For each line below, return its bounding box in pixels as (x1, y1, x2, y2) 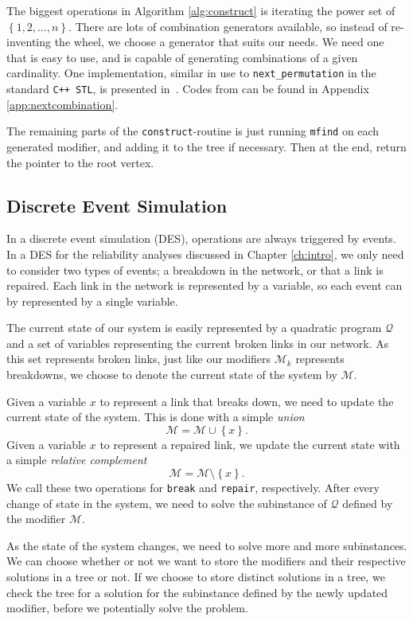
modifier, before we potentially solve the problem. (6, 600, 248, 616)
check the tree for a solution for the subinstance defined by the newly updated (6, 584, 388, 600)
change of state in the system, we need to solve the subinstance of (6, 494, 327, 511)
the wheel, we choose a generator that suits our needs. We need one (54, 33, 384, 50)
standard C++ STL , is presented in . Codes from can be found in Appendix (6, 80, 369, 97)
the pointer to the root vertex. (6, 154, 154, 170)
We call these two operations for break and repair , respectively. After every (6, 479, 380, 496)
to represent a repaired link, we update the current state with (99, 435, 400, 452)
